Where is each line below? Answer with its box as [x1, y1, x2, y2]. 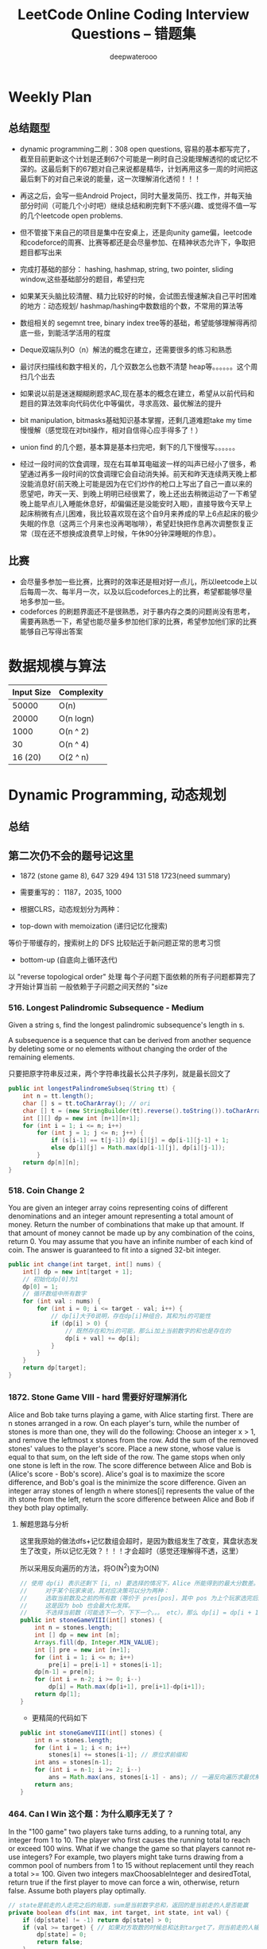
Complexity [58, 686, 104, 697]
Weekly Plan [8, 87, 93, 106]
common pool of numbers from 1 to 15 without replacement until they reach [8, 1860, 254, 1870]
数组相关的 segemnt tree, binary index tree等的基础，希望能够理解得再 [19, 318, 250, 327]
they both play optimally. [8, 1503, 89, 1513]
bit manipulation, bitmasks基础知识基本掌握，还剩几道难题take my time [19, 415, 253, 424]
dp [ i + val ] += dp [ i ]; [64, 1334, 141, 1343]
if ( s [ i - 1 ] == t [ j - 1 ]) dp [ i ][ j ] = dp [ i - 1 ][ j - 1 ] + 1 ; [50, 1137, 230, 1145]
